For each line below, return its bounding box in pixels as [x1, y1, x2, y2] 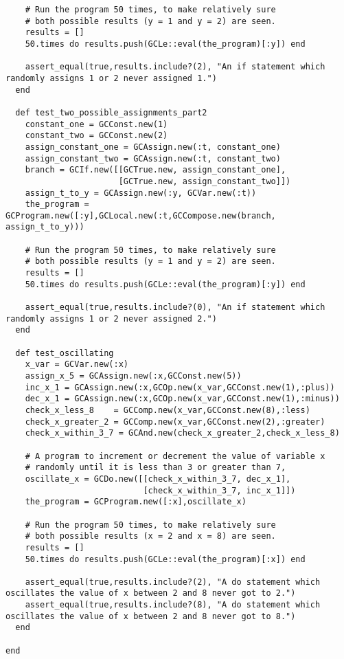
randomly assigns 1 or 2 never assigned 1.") [5, 73, 217, 83]
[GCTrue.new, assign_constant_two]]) [118, 176, 291, 186]
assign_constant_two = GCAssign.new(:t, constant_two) [25, 153, 281, 164]
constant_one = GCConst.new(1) [25, 119, 168, 129]
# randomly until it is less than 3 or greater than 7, [25, 462, 286, 473]
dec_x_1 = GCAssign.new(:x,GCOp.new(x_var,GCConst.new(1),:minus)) [25, 394, 340, 404]
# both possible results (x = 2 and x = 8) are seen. [25, 531, 276, 541]
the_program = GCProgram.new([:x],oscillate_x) [25, 497, 246, 507]
